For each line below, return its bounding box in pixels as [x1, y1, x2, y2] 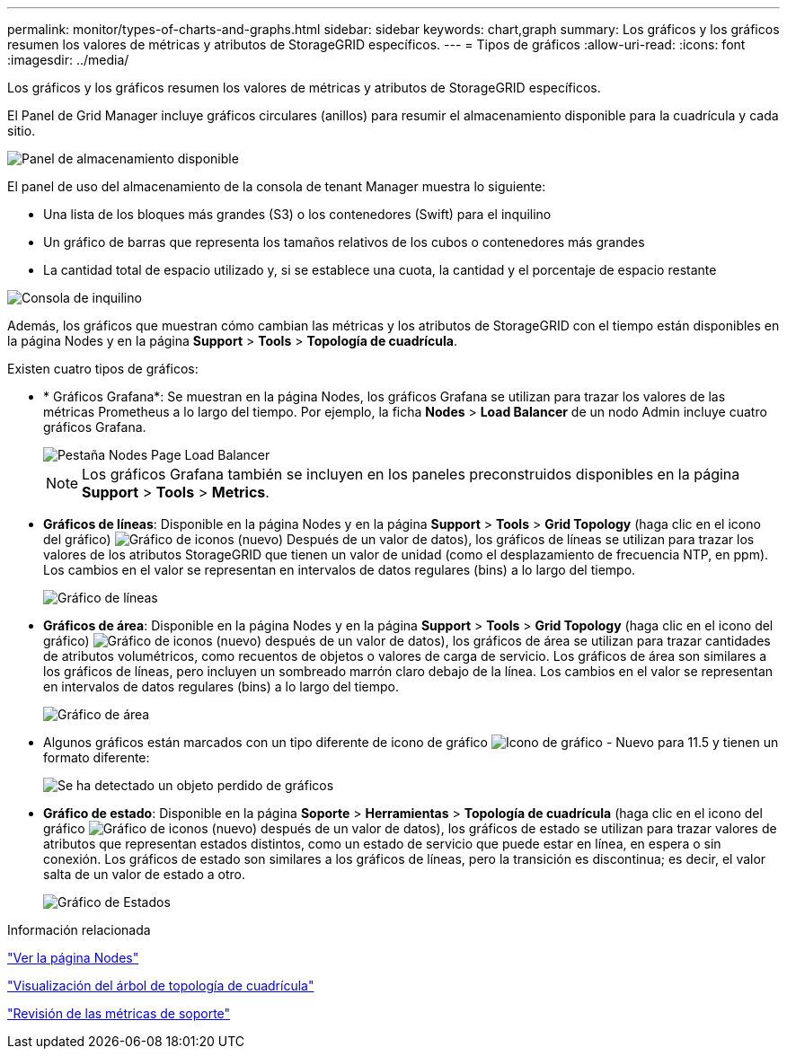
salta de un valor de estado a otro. [43, 867, 245, 882]
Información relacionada [7, 922, 151, 937]
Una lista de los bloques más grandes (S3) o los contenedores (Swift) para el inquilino [43, 207, 552, 222]
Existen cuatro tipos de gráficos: [7, 361, 199, 376]
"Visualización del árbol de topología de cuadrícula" [7, 978, 314, 993]
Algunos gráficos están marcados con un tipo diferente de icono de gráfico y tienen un [43, 735, 779, 750]
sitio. [7, 123, 36, 138]
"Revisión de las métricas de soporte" [7, 1006, 231, 1021]
